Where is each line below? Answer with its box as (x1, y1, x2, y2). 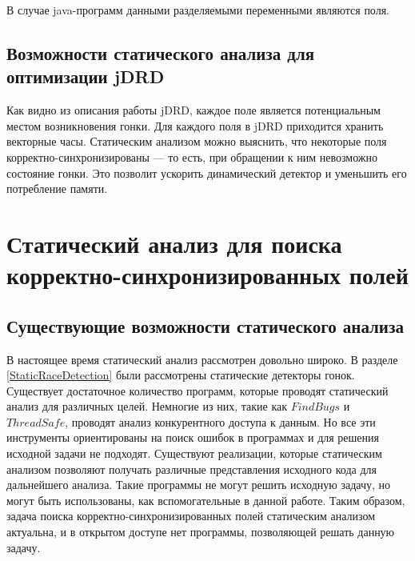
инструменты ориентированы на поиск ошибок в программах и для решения (6, 429, 379, 446)
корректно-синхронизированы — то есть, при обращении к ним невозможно (6, 148, 378, 165)
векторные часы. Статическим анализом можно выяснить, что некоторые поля (6, 133, 387, 150)
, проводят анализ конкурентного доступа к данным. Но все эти (65, 413, 376, 430)
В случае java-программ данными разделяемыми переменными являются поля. (6, 2, 390, 18)
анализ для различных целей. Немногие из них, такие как (6, 398, 287, 415)
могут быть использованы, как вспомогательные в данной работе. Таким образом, (6, 491, 405, 508)
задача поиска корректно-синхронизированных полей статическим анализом (6, 507, 376, 524)
